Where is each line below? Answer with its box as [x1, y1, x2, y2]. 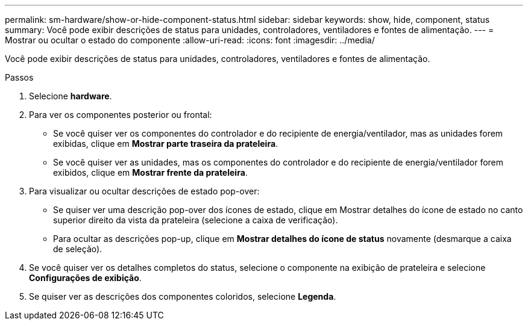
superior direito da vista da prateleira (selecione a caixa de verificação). [53, 215, 338, 225]
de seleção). [53, 244, 102, 254]
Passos [5, 72, 34, 82]
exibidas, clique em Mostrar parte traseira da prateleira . [53, 138, 278, 149]
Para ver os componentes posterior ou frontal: [29, 110, 212, 120]
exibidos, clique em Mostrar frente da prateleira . [53, 167, 248, 178]
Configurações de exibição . [29, 273, 142, 283]
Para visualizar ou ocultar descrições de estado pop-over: [29, 186, 260, 196]
